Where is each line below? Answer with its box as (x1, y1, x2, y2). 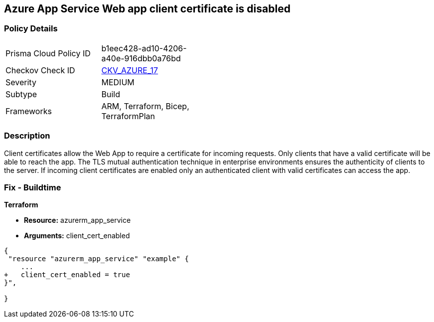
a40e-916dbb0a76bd (101, 53, 181, 63)
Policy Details (4, 23, 58, 34)
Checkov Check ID (5, 65, 75, 75)
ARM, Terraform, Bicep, (101, 101, 189, 111)
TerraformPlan (101, 111, 155, 121)
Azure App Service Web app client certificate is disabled (4, 2, 290, 15)
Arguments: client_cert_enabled (24, 231, 130, 240)
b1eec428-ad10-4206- (101, 43, 187, 53)
